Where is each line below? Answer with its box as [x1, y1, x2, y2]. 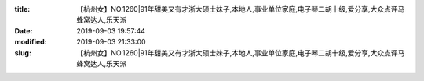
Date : [14, 26, 33, 35]
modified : [14, 37, 47, 47]
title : [14, 5, 31, 13]
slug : [14, 48, 31, 58]
